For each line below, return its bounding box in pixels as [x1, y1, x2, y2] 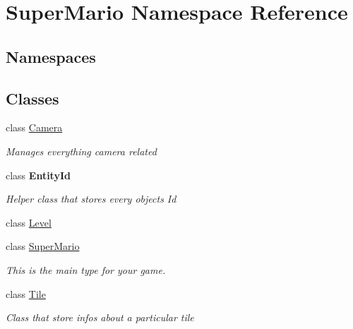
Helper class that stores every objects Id [6, 191, 176, 206]
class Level [6, 215, 52, 229]
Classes [6, 87, 59, 109]
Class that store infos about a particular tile [6, 310, 194, 325]
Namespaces [6, 45, 96, 67]
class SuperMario [6, 239, 80, 253]
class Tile [6, 286, 46, 301]
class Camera [6, 120, 63, 135]
